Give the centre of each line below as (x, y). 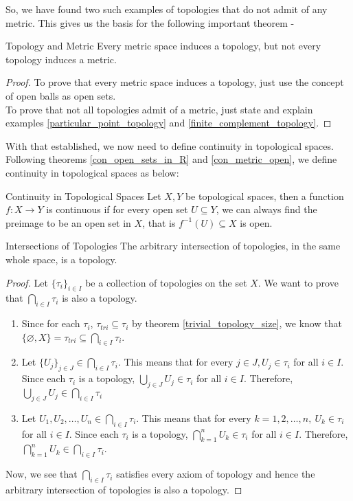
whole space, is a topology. (61, 259)
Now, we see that (42, 474)
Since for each (51, 323)
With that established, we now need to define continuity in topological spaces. (170, 145)
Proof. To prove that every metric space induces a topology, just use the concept (175, 82)
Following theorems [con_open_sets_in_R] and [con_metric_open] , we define (171, 159)
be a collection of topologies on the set (166, 282)
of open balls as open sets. (61, 95)
